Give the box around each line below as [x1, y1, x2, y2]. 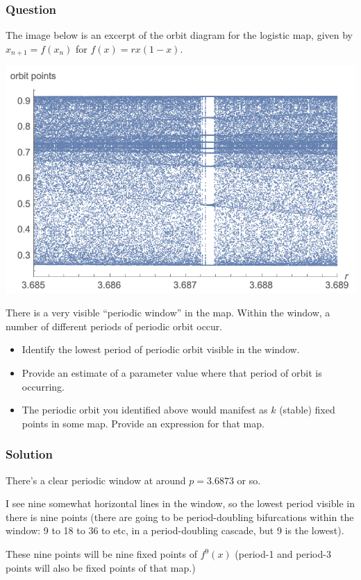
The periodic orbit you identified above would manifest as [22, 402, 268, 417]
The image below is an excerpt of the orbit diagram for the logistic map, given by [6, 28, 353, 42]
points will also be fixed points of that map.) [6, 560, 196, 574]
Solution [6, 445, 53, 463]
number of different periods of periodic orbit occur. [6, 318, 223, 333]
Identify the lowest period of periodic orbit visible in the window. [22, 342, 300, 357]
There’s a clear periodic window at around [6, 472, 186, 487]
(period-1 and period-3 [235, 547, 331, 561]
